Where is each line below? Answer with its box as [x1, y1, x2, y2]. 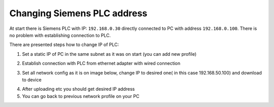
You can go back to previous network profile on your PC [22, 93, 140, 99]
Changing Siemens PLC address [9, 8, 148, 19]
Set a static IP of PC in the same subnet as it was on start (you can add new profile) [22, 51, 197, 57]
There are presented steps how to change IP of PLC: [9, 42, 119, 48]
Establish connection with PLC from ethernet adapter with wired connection [22, 60, 181, 66]
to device [22, 77, 42, 83]
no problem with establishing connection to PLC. [9, 32, 111, 38]
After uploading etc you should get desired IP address [22, 86, 135, 92]
